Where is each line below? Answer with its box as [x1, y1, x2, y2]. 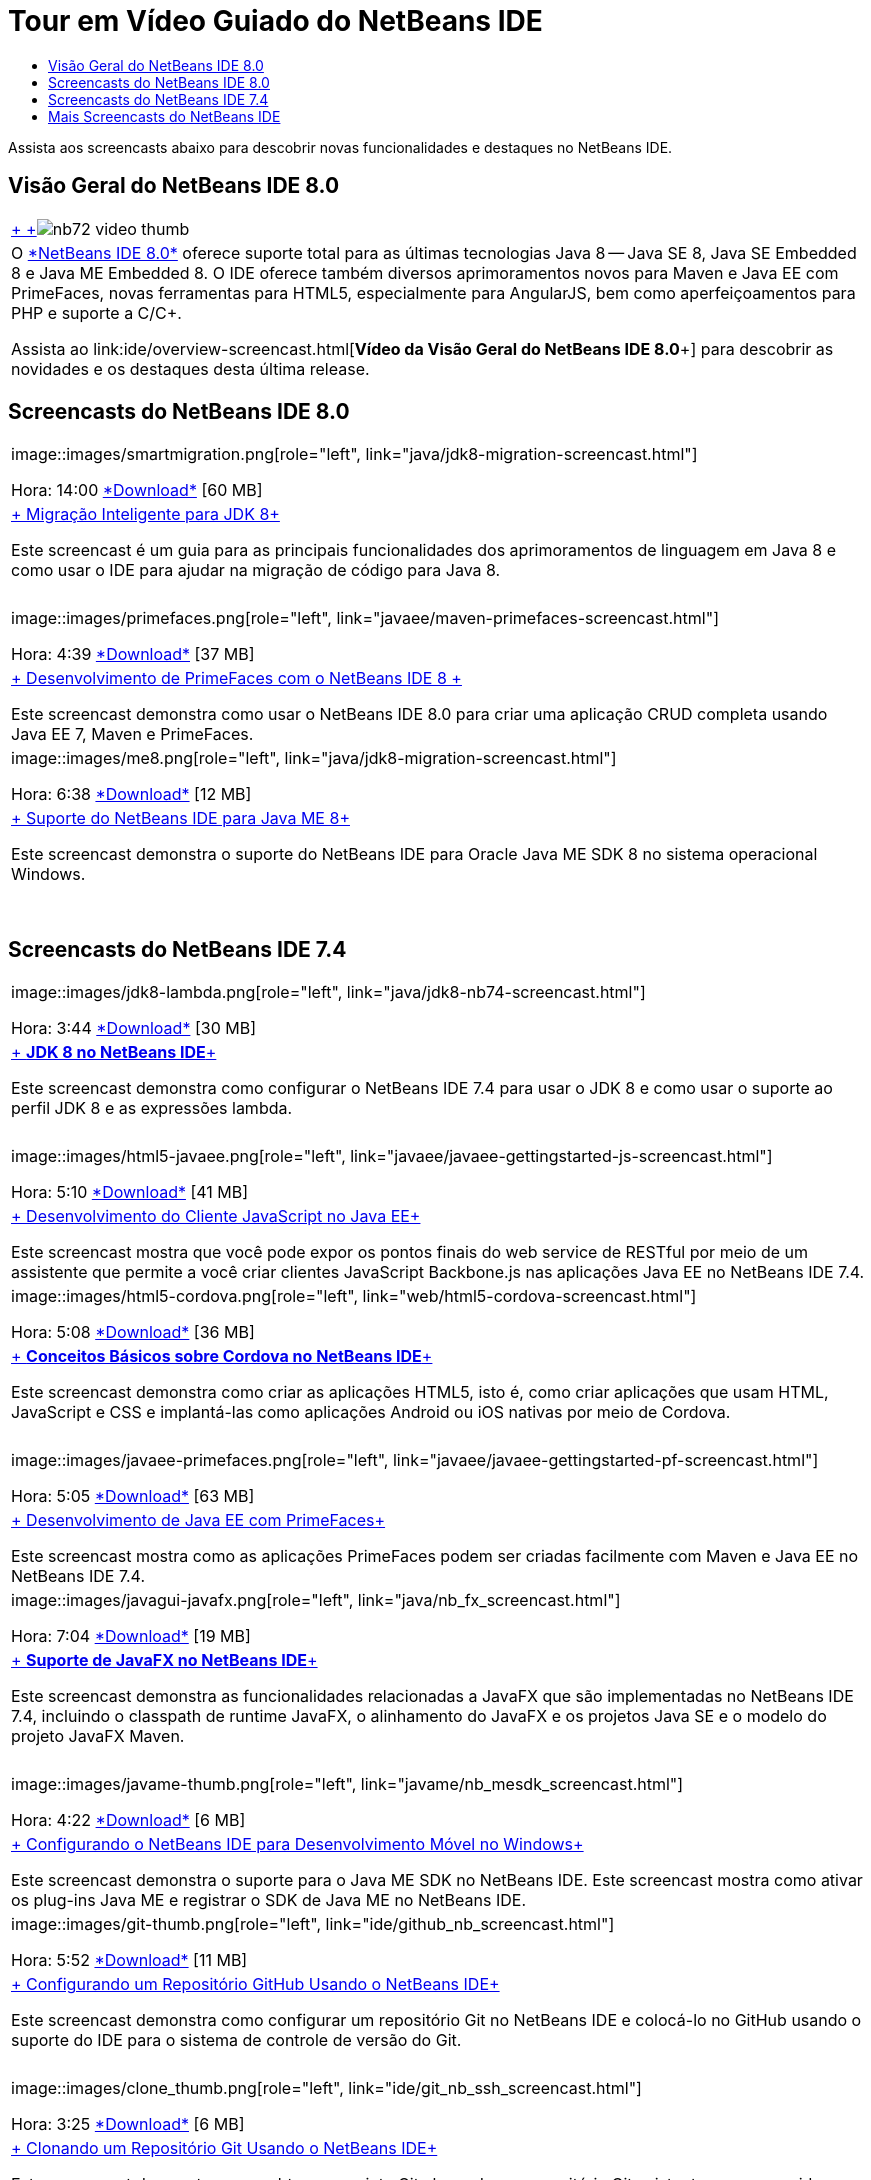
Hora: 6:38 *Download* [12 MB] [11, 784, 252, 805]
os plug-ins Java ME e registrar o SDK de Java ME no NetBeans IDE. [11, 1890, 526, 1911]
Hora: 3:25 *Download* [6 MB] [11, 2114, 245, 2135]
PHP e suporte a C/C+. [11, 302, 182, 323]
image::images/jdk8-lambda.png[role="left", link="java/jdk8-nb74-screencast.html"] [11, 982, 646, 1003]
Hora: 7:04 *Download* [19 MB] [11, 1626, 251, 1647]
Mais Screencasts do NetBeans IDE [48, 107, 281, 125]
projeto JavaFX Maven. [11, 1726, 185, 1747]
